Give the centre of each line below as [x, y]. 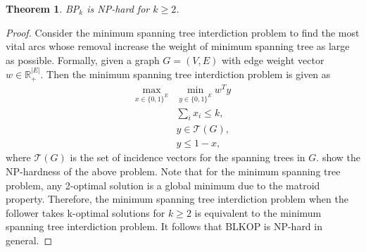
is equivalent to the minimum [258, 212]
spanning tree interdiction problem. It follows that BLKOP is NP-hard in [164, 226]
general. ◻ [29, 240]
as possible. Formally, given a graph [83, 59]
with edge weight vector [273, 59]
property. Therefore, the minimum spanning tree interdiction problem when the [177, 199]
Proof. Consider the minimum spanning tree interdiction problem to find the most [183, 32]
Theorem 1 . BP [43, 8]
